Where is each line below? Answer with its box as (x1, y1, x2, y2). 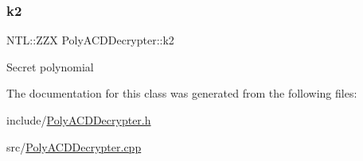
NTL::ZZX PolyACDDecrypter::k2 (6, 32, 174, 48)
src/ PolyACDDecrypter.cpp (6, 138, 142, 155)
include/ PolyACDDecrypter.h (6, 112, 151, 128)
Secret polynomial (6, 58, 94, 75)
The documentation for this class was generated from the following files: (6, 85, 357, 102)
